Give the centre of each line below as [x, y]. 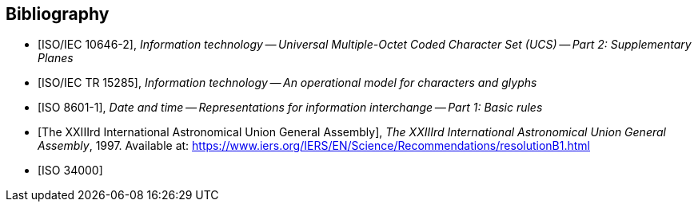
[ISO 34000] [70, 171]
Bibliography [58, 14]
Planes [56, 58]
